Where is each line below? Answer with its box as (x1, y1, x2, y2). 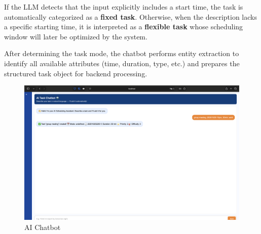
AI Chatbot (24, 221, 61, 232)
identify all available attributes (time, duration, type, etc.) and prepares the (4, 58, 240, 68)
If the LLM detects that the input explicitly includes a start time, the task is (4, 2, 243, 12)
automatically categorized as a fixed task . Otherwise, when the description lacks (4, 11, 257, 22)
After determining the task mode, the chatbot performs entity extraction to (4, 48, 239, 59)
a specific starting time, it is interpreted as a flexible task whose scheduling (4, 21, 243, 32)
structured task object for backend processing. (4, 68, 147, 78)
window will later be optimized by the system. (4, 31, 147, 41)
